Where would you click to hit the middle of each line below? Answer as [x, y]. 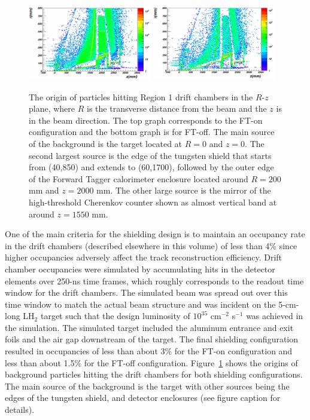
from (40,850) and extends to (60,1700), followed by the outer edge [151, 167]
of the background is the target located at [106, 143]
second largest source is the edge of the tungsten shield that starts [150, 155]
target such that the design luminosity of [115, 316]
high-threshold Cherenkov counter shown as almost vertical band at [153, 202]
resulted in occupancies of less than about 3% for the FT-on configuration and [149, 351]
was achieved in [275, 316]
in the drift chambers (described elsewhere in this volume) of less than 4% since [151, 245]
